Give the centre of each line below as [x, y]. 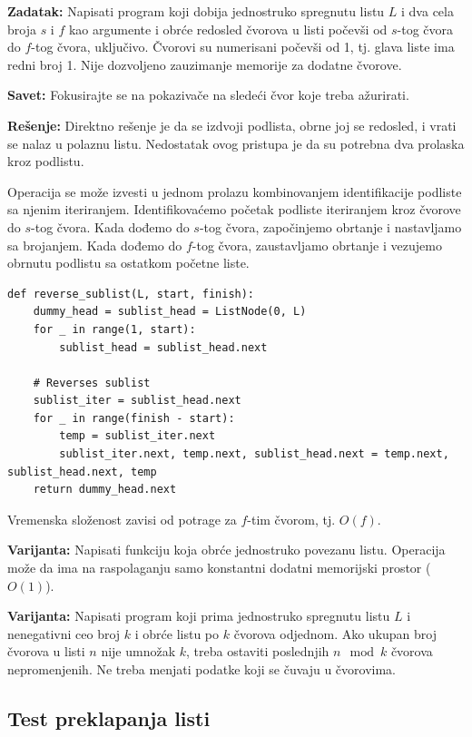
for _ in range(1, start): [114, 329]
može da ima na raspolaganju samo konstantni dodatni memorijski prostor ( [219, 568]
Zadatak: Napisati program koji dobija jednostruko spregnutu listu [196, 11]
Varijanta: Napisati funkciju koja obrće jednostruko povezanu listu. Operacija [226, 550]
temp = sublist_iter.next [138, 436]
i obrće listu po [177, 633]
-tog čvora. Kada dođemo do [110, 226]
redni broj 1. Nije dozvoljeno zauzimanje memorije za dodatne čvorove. [205, 64]
